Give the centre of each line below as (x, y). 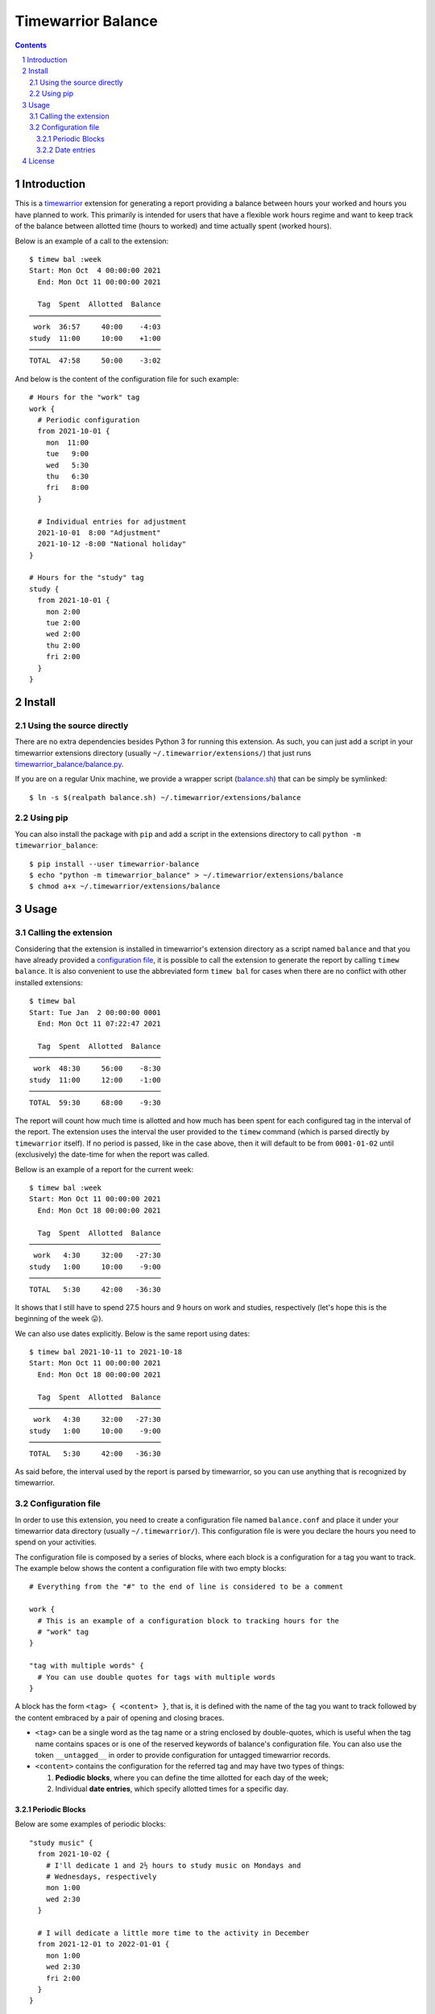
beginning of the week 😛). (59, 1319)
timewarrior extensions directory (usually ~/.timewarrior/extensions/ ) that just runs (163, 752)
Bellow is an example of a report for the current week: (104, 1169)
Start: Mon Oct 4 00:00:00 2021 (95, 271)
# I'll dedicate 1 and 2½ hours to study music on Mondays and (173, 1865)
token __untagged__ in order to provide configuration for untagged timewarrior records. (183, 1755)
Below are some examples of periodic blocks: (91, 1824)
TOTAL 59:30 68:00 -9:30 (95, 1102)
